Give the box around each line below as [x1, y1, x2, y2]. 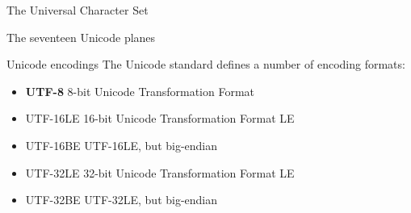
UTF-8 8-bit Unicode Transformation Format [25, 82, 255, 99]
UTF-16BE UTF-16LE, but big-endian [25, 136, 218, 153]
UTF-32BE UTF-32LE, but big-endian [25, 191, 218, 208]
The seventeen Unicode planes [6, 28, 156, 45]
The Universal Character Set [6, 2, 149, 18]
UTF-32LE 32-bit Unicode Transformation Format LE [25, 164, 295, 181]
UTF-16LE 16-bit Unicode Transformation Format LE [25, 110, 295, 127]
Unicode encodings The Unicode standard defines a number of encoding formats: [6, 56, 405, 73]
